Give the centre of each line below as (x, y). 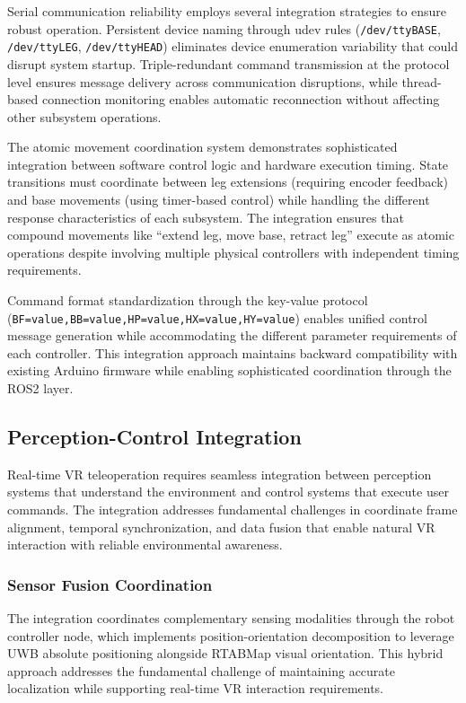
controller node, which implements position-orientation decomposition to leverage (231, 635)
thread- (422, 81)
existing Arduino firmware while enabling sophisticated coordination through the (229, 370)
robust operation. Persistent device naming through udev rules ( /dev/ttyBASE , (224, 28)
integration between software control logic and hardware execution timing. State (228, 164)
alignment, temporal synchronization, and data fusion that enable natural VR (221, 527)
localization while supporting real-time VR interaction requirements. (196, 688)
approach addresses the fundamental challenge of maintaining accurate (202, 670)
